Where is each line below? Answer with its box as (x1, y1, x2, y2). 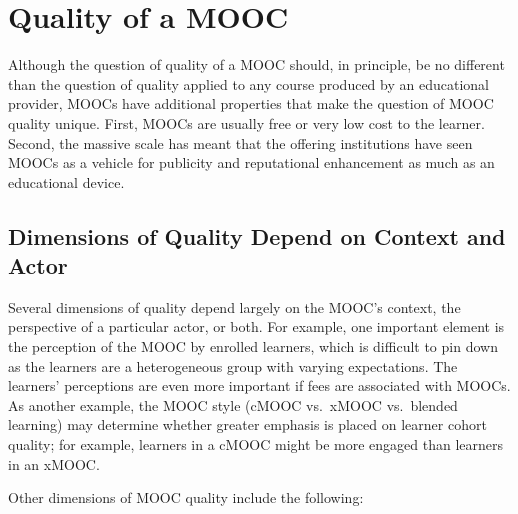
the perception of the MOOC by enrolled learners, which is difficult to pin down (8, 336, 498, 357)
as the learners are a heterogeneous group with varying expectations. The (8, 355, 458, 376)
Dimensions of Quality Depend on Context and (8, 220, 506, 251)
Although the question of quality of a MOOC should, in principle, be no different (8, 54, 505, 75)
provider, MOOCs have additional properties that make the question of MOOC (8, 93, 494, 114)
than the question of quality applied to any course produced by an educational (8, 73, 489, 94)
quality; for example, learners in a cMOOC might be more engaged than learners (8, 434, 504, 455)
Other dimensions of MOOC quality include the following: (8, 487, 364, 508)
